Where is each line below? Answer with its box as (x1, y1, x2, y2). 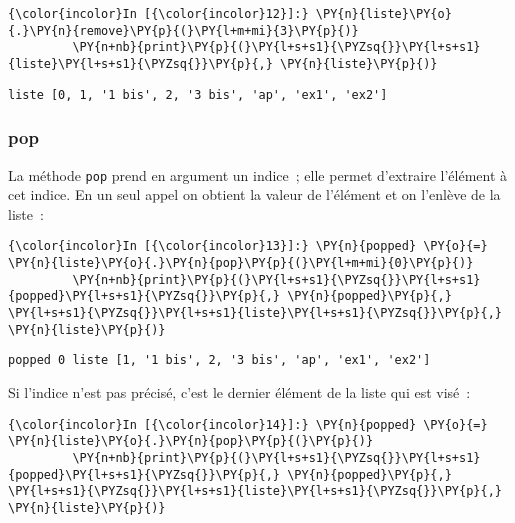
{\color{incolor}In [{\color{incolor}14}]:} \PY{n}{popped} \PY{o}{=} (8, 417, 488, 432)
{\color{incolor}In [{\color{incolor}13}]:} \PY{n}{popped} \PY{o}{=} (8, 239, 488, 254)
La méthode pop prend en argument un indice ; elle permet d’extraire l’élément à (8, 164, 508, 185)
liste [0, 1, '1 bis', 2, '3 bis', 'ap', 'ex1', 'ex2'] (8, 87, 388, 102)
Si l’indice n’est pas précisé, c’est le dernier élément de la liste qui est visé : (8, 381, 471, 402)
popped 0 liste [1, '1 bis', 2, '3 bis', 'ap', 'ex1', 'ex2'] (8, 353, 431, 368)
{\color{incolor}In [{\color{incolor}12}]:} (8, 7, 309, 21)
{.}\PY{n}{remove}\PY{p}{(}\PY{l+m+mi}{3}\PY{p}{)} (8, 23, 359, 38)
